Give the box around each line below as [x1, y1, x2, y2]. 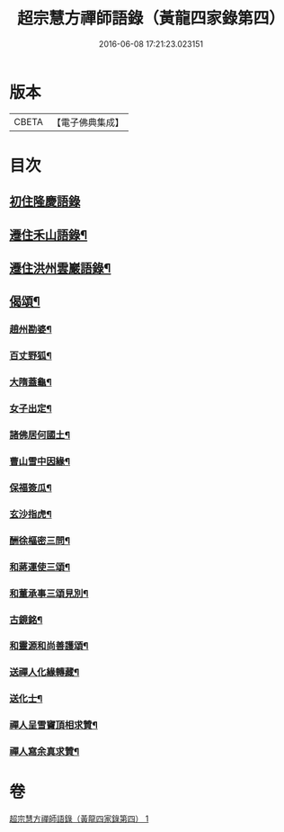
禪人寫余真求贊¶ [9, 746, 80, 758]
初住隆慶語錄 [9, 194, 81, 210]
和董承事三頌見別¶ [9, 586, 89, 599]
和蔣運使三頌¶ [9, 560, 70, 573]
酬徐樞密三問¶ [9, 534, 70, 547]
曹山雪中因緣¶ [9, 455, 70, 468]
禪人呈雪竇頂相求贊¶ [9, 719, 99, 731]
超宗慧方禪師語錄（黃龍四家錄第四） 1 [9, 813, 149, 824]
